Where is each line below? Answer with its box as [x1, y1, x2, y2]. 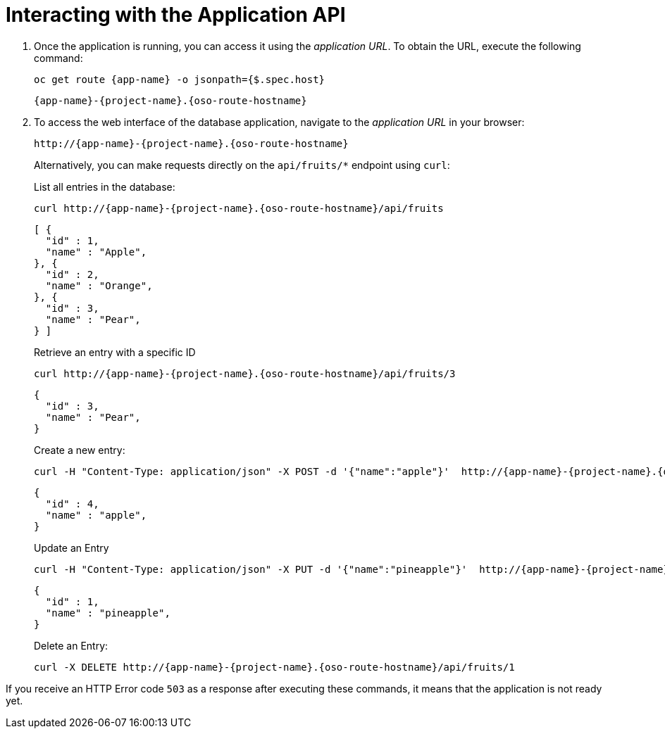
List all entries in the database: [34, 180, 175, 193]
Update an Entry [34, 541, 109, 554]
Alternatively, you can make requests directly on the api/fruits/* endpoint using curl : [34, 158, 450, 171]
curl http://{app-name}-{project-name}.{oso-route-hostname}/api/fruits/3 [34, 367, 456, 379]
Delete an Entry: [34, 639, 108, 652]
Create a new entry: [34, 443, 125, 456]
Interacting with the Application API [6, 3, 346, 27]
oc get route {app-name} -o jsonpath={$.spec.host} [34, 73, 325, 85]
